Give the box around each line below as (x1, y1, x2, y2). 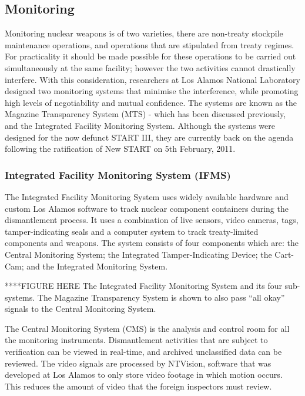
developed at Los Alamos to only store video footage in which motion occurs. (5, 368, 283, 381)
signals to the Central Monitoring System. (5, 302, 156, 315)
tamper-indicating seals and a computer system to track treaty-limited (5, 225, 259, 237)
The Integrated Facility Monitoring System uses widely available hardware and (5, 190, 289, 202)
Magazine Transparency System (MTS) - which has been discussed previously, (5, 108, 286, 120)
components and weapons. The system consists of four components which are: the (5, 237, 299, 249)
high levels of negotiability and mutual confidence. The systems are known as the (5, 96, 297, 108)
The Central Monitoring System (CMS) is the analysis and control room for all (5, 322, 290, 334)
